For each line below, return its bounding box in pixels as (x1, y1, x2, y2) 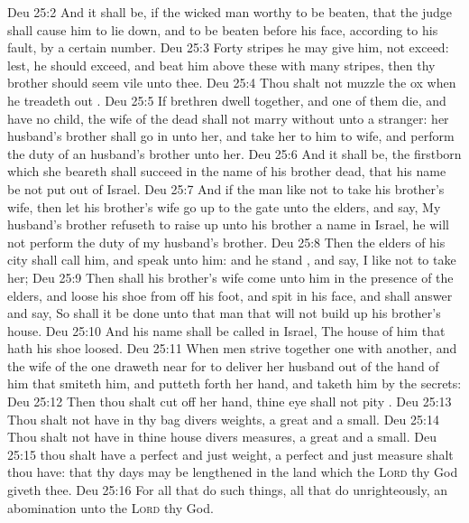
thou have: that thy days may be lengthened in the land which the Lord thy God (7, 462, 458, 481)
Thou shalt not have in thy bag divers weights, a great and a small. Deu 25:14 (7, 409, 439, 428)
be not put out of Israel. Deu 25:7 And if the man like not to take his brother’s (7, 179, 445, 198)
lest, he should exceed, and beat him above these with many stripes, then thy (7, 55, 436, 74)
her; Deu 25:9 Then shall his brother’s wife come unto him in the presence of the (7, 267, 454, 286)
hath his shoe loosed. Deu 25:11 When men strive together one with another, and (7, 339, 457, 358)
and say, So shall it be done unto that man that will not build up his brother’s (7, 304, 441, 322)
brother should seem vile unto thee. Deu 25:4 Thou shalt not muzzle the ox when (7, 73, 456, 92)
